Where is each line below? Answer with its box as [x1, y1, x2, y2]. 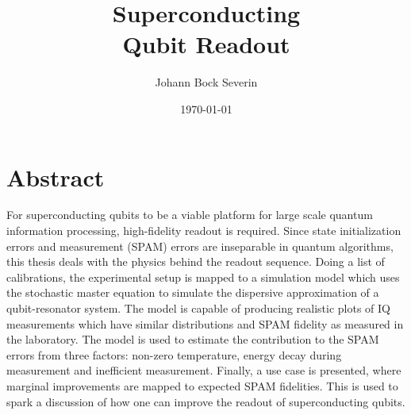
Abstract [6, 160, 105, 193]
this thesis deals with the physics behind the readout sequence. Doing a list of [6, 253, 385, 270]
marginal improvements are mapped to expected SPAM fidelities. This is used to [6, 377, 398, 394]
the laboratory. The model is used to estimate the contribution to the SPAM [6, 331, 379, 348]
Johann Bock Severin [155, 74, 258, 90]
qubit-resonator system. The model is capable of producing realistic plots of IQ [6, 300, 391, 316]
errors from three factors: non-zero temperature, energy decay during [6, 346, 342, 363]
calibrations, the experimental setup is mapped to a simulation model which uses [6, 268, 400, 285]
